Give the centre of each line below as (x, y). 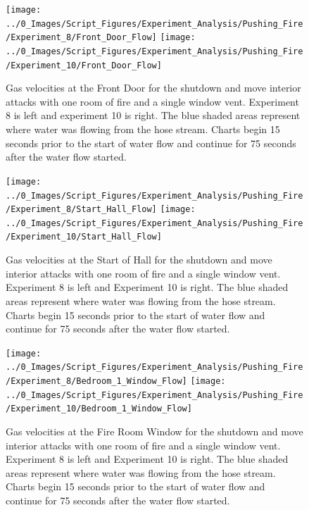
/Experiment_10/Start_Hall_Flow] (84, 237)
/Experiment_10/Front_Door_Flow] (84, 65)
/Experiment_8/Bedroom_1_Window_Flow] (96, 381)
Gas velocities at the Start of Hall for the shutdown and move (139, 260)
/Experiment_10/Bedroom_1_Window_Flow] (99, 409)
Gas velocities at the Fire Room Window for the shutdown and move (154, 431)
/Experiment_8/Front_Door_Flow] (81, 38)
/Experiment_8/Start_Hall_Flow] (81, 210)
